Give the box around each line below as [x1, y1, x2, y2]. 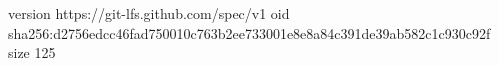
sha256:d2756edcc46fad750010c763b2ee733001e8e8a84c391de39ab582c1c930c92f [8, 22, 491, 43]
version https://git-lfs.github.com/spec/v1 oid [8, 3, 290, 23]
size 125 [8, 42, 56, 63]
